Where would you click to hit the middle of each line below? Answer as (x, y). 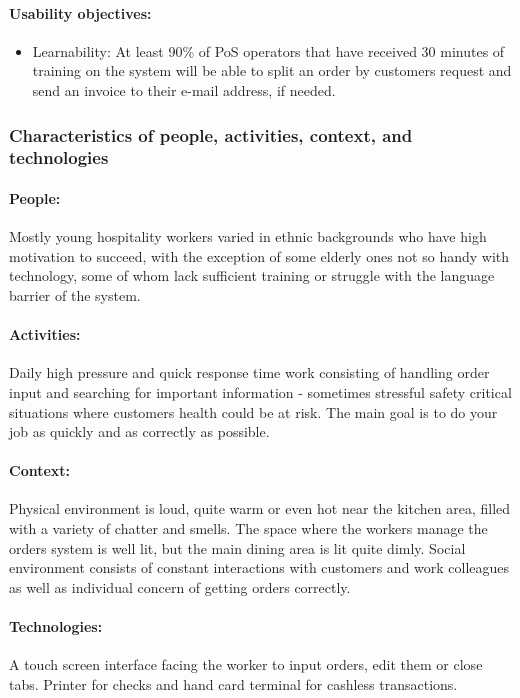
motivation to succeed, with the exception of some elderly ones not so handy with (259, 255)
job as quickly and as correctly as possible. (139, 431)
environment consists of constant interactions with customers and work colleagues (259, 567)
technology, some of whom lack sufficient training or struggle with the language (252, 275)
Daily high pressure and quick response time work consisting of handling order (249, 372)
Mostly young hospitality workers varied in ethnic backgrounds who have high (248, 236)
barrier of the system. (75, 294)
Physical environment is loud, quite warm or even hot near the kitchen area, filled (260, 508)
